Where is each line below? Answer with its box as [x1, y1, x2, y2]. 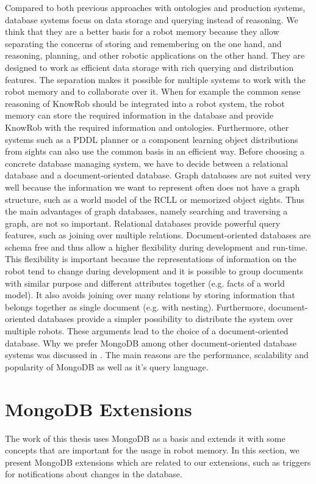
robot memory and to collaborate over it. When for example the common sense [5, 85, 301, 98]
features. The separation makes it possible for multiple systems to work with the [5, 73, 306, 86]
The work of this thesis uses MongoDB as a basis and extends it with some [5, 431, 285, 444]
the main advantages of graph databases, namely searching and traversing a [5, 205, 288, 218]
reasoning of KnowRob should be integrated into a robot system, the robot [5, 97, 285, 109]
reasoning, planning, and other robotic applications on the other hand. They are [5, 49, 305, 62]
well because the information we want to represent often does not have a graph [5, 180, 300, 193]
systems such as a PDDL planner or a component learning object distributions [5, 133, 298, 145]
